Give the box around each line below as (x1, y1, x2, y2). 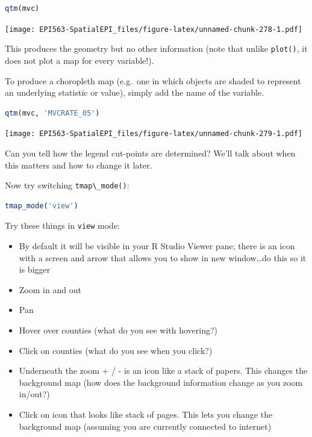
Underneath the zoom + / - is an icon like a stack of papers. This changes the (19, 364, 308, 377)
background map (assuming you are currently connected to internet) (19, 420, 272, 432)
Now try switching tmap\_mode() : (5, 179, 129, 191)
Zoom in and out (19, 283, 81, 296)
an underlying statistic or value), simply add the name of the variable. (5, 86, 264, 99)
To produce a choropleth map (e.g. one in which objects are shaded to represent (5, 74, 301, 87)
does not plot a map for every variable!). (5, 54, 154, 66)
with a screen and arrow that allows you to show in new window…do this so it (19, 251, 307, 264)
